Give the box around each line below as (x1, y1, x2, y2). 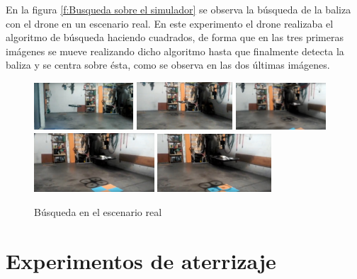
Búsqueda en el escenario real (34, 205, 162, 220)
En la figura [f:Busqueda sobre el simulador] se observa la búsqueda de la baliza (6, 2, 351, 16)
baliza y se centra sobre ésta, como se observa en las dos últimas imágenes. (6, 57, 330, 72)
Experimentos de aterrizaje (6, 246, 276, 275)
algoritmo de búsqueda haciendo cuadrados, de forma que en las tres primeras (6, 30, 344, 45)
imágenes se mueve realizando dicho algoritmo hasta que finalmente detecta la (6, 43, 344, 58)
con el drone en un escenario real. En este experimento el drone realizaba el (6, 16, 334, 30)
